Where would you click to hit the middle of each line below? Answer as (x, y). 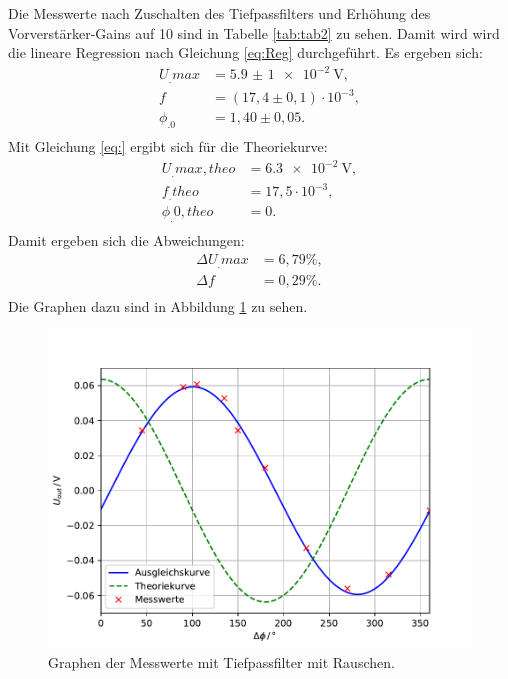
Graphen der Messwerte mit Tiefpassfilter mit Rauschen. (221, 661)
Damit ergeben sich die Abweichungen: (126, 239)
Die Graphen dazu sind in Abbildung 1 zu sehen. (158, 305)
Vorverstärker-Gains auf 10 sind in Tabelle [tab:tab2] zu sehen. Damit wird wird (254, 32)
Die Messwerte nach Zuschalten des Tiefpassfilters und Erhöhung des (219, 13)
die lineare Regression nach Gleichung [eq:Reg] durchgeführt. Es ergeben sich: (245, 52)
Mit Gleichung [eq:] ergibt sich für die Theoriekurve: (168, 146)
